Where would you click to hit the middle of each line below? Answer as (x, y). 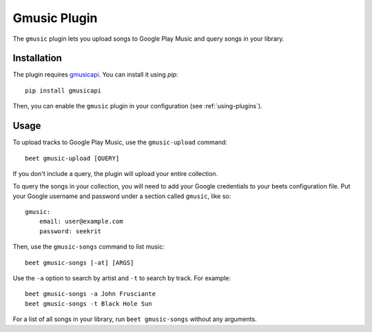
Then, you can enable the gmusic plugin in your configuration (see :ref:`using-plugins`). (137, 106)
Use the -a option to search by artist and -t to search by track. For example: (122, 278)
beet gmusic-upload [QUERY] (72, 158)
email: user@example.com (81, 222)
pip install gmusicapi (63, 90)
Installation (37, 58)
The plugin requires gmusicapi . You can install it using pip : (95, 75)
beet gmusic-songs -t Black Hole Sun (89, 303)
